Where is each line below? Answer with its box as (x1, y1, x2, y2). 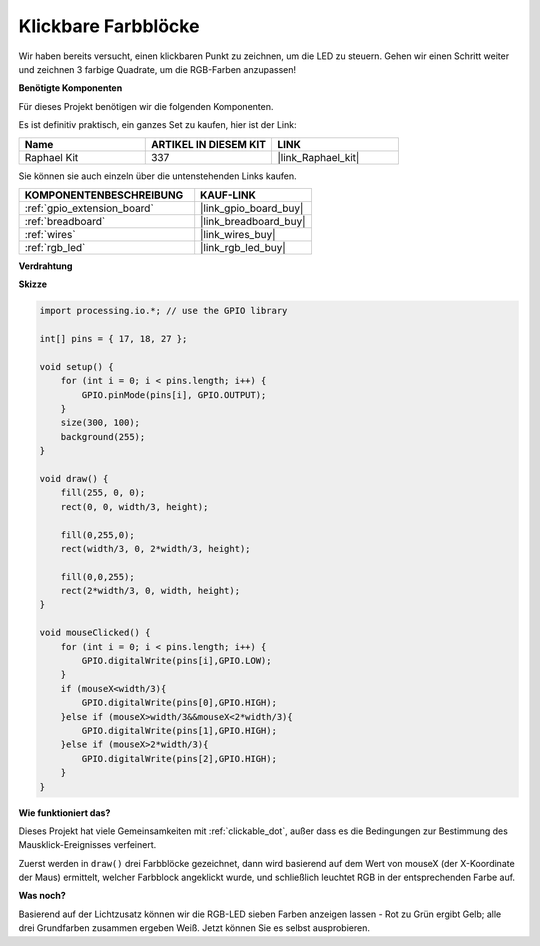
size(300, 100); (60, 417, 140, 429)
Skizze (18, 278, 48, 290)
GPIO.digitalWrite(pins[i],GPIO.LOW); (81, 655, 272, 667)
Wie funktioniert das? (18, 806, 111, 819)
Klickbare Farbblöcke (18, 15, 200, 37)
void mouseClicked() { (39, 627, 151, 639)
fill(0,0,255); (60, 571, 135, 582)
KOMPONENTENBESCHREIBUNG (24, 188, 184, 202)
